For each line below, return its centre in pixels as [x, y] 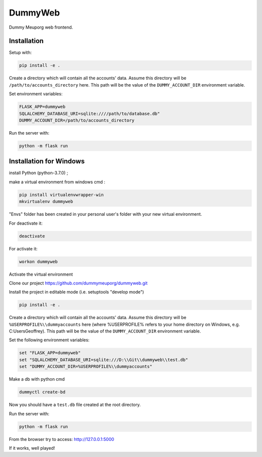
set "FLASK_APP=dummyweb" [50, 353]
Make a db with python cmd [37, 379]
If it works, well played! [32, 448]
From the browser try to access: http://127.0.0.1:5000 [62, 439]
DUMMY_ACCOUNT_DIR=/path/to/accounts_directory [77, 120]
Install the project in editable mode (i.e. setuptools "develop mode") [76, 292]
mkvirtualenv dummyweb [46, 202]
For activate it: [23, 248]
